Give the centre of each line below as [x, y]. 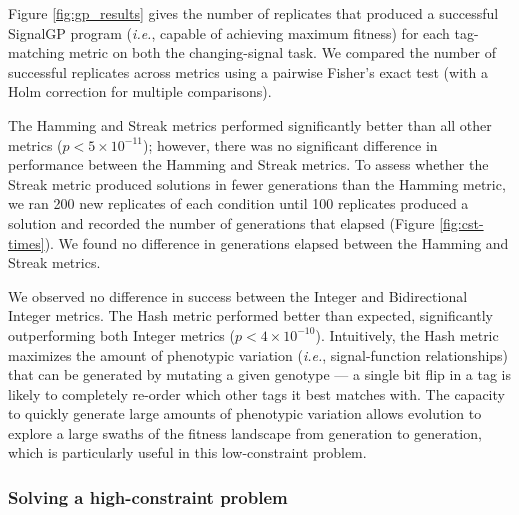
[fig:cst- [461, 222]
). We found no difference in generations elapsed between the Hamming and [276, 242]
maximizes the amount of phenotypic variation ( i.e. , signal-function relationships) [258, 354]
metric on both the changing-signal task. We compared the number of [282, 52]
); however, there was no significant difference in [290, 144]
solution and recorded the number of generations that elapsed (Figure [221, 222]
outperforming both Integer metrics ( [121, 334]
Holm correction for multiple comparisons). [140, 91]
